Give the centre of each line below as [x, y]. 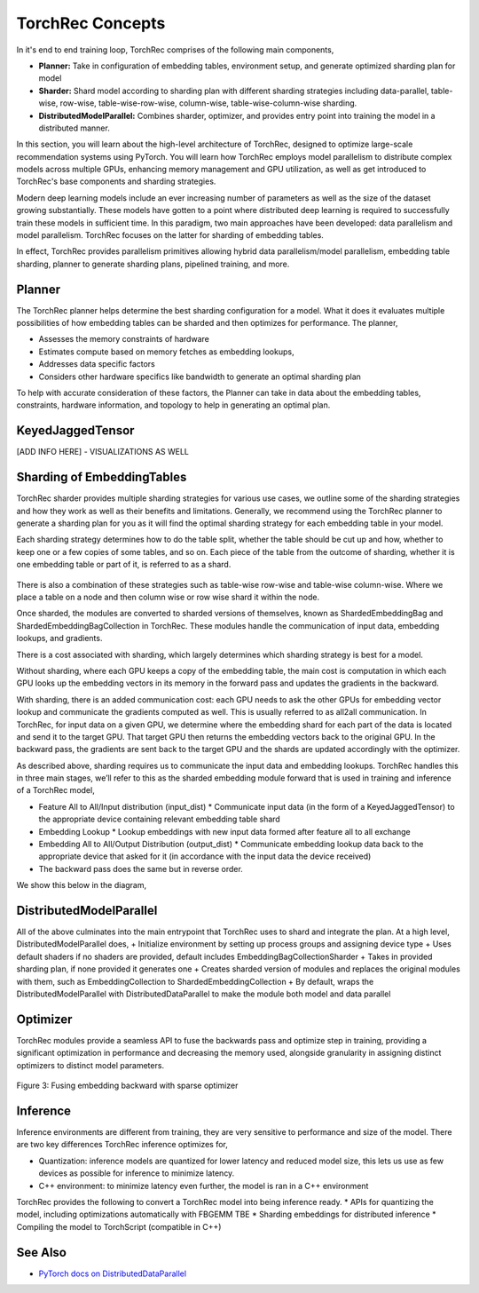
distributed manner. [74, 128]
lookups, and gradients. [59, 639]
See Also [41, 1252]
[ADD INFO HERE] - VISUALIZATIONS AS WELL [103, 452]
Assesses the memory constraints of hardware [124, 339]
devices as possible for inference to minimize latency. [137, 1173]
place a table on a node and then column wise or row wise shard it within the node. [168, 597]
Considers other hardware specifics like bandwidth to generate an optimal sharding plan [200, 377]
